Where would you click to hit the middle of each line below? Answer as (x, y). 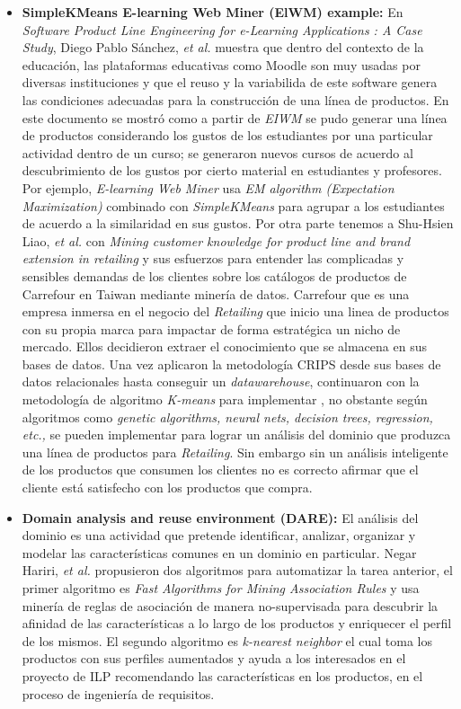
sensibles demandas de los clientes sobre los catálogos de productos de (214, 275)
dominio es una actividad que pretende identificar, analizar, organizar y (219, 535)
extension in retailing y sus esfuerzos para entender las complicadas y (213, 258)
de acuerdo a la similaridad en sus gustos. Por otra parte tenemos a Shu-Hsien (238, 223)
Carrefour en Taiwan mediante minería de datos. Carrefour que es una (216, 293)
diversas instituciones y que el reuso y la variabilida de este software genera (230, 82)
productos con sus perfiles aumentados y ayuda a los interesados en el (214, 658)
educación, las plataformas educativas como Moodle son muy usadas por (221, 64)
